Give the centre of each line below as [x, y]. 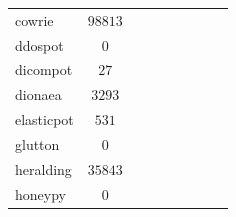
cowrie [34, 19]
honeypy [40, 193]
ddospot [39, 44]
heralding [43, 168]
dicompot [44, 69]
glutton [37, 143]
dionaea [38, 94]
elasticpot [44, 119]
